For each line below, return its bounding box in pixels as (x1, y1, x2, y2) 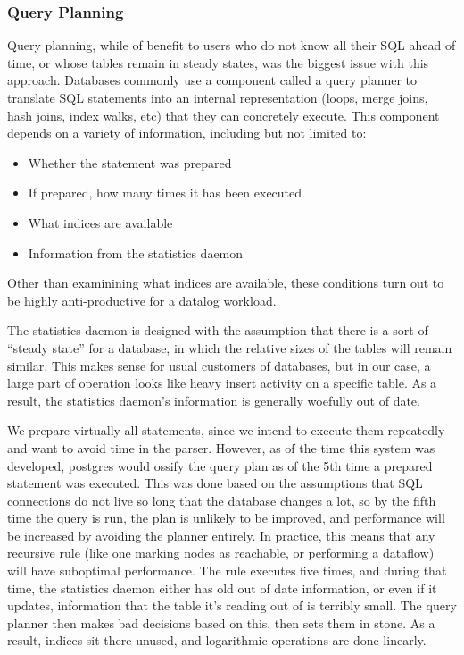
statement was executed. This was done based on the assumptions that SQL (7, 474, 423, 492)
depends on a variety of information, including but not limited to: (7, 123, 367, 142)
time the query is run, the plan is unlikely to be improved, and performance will (7, 508, 445, 527)
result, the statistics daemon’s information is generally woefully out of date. (7, 390, 420, 409)
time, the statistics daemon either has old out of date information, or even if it (7, 578, 437, 597)
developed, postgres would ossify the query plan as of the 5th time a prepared (7, 456, 433, 474)
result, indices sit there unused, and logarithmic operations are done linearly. (7, 631, 427, 650)
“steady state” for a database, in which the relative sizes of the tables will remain (7, 338, 452, 357)
